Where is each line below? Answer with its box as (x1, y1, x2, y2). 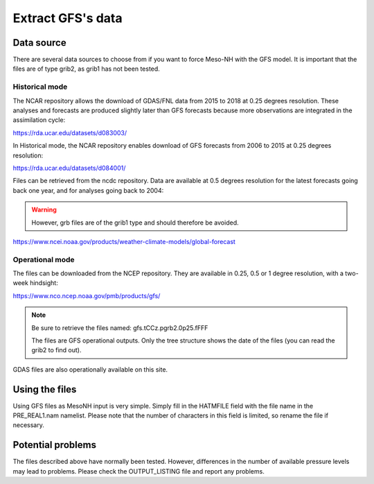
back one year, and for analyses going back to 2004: (12, 186, 164, 194)
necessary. (12, 421, 45, 429)
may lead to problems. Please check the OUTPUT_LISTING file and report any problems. (12, 467, 265, 475)
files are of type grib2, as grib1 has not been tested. (12, 64, 161, 73)
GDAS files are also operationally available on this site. (12, 365, 168, 374)
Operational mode (12, 254, 75, 264)
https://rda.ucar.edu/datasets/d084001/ (12, 164, 126, 172)
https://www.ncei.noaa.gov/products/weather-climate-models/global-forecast (12, 237, 235, 245)
